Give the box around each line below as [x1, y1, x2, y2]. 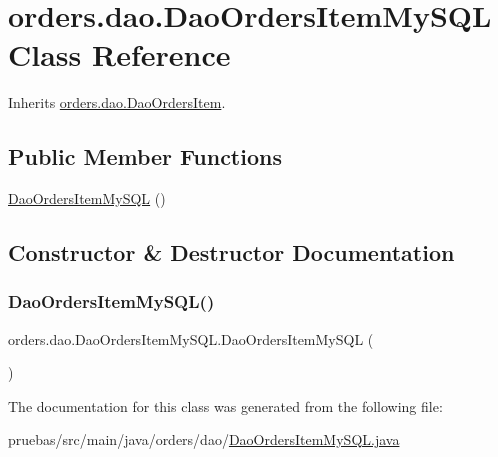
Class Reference [8, 34, 231, 75]
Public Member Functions [8, 141, 282, 172]
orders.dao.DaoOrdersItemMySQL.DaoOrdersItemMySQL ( [8, 328, 374, 349]
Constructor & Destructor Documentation [8, 237, 455, 268]
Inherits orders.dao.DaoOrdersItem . [8, 92, 226, 113]
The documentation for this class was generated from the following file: [8, 395, 443, 416]
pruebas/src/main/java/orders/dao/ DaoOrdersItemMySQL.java [8, 429, 400, 450]
